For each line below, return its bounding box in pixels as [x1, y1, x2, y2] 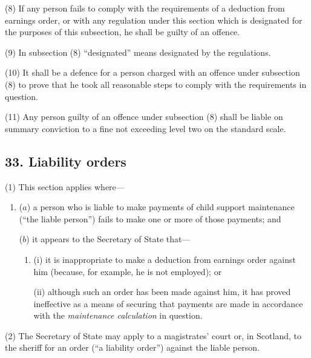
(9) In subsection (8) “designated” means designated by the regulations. [5, 45, 271, 58]
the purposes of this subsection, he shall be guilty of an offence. [5, 25, 240, 38]
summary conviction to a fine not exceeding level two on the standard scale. [5, 122, 286, 134]
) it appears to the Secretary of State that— [26, 233, 191, 245]
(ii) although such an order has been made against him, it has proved [33, 285, 291, 298]
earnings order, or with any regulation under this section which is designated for [5, 13, 303, 26]
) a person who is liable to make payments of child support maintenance [27, 201, 295, 213]
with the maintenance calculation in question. [33, 309, 203, 322]
